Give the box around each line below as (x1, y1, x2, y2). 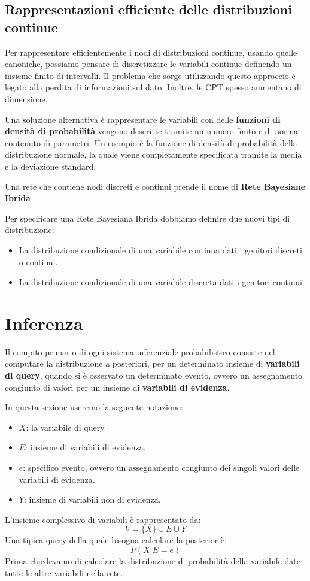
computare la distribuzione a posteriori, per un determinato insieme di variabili (5, 357, 300, 370)
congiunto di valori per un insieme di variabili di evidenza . (5, 380, 230, 393)
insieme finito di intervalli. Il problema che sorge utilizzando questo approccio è (5, 69, 296, 81)
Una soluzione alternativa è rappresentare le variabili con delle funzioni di (5, 113, 281, 125)
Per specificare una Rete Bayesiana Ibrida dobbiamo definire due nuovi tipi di (5, 211, 290, 224)
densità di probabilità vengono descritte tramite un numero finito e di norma (5, 125, 299, 137)
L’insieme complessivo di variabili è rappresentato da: (5, 513, 201, 525)
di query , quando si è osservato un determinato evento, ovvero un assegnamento (5, 369, 303, 381)
